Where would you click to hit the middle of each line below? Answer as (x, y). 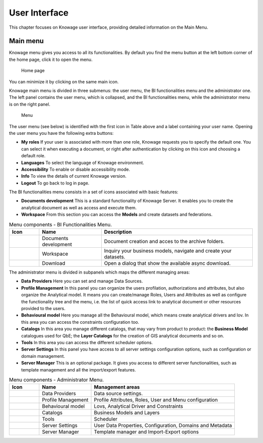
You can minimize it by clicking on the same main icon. (64, 82)
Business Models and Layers (127, 413)
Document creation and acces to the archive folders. (164, 241)
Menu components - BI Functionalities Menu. (60, 224)
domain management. (43, 356)
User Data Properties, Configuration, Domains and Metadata (163, 425)
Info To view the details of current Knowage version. (74, 176)
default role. (33, 156)
